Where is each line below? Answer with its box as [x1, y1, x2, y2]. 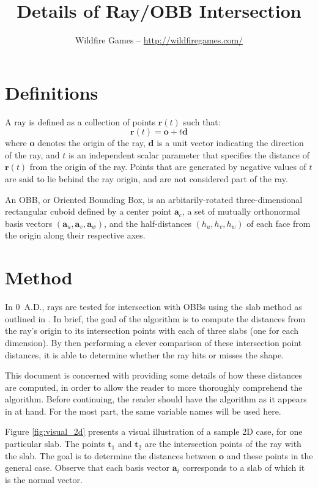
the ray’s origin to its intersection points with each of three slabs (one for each [5, 324, 299, 337]
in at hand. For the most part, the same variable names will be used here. [5, 404, 281, 417]
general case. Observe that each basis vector [5, 461, 170, 474]
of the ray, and [5, 148, 60, 161]
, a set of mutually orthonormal [182, 205, 300, 218]
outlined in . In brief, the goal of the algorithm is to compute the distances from [5, 312, 306, 325]
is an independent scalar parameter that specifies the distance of [68, 148, 309, 161]
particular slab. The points [5, 437, 105, 450]
